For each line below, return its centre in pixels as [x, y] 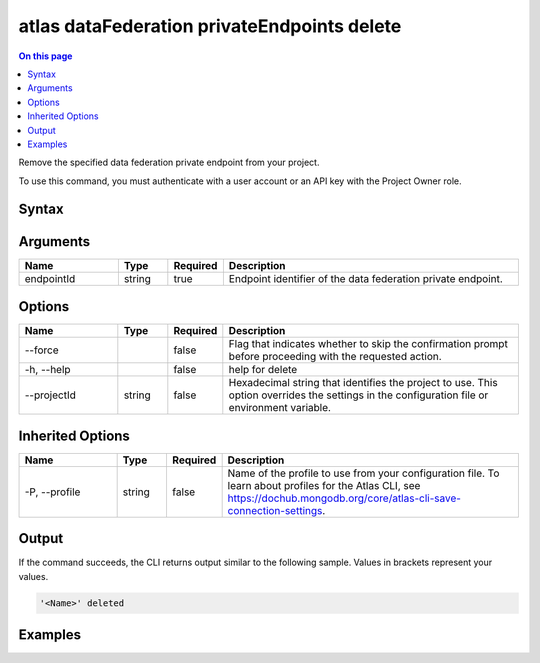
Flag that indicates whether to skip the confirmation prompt [368, 344]
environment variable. [280, 408]
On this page [45, 56]
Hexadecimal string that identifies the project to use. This [363, 383]
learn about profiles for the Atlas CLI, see [324, 485]
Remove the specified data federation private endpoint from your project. [169, 162]
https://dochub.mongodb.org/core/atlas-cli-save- [344, 498]
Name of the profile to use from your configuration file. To [363, 473]
